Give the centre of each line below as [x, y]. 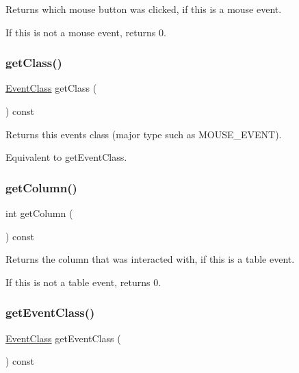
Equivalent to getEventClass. [66, 157]
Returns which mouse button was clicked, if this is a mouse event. [144, 9]
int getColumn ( [39, 213]
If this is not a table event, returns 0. [83, 282]
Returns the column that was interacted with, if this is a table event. [150, 259]
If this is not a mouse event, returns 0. [86, 32]
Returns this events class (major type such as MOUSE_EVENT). [144, 134]
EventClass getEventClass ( [63, 338]
